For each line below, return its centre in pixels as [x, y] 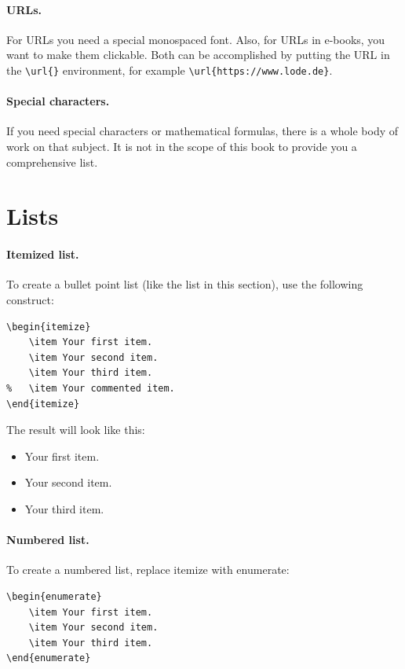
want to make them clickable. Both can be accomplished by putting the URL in [198, 55]
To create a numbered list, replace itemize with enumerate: [148, 570]
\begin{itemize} [49, 327]
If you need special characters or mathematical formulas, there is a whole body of [202, 131]
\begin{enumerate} [54, 596]
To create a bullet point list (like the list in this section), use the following [185, 284]
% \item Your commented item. [91, 388]
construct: [30, 299]
